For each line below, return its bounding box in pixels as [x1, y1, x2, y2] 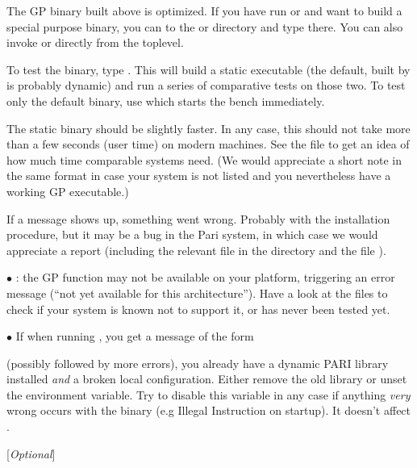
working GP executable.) [6, 182, 129, 199]
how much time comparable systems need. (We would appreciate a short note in [6, 151, 402, 168]
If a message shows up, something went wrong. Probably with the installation [6, 210, 390, 227]
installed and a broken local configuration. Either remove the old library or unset [6, 370, 407, 387]
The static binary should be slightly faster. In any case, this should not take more [6, 119, 411, 136]
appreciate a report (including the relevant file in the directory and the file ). [6, 241, 386, 258]
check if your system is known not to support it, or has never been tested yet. [6, 300, 390, 317]
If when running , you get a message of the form [15, 328, 254, 345]
